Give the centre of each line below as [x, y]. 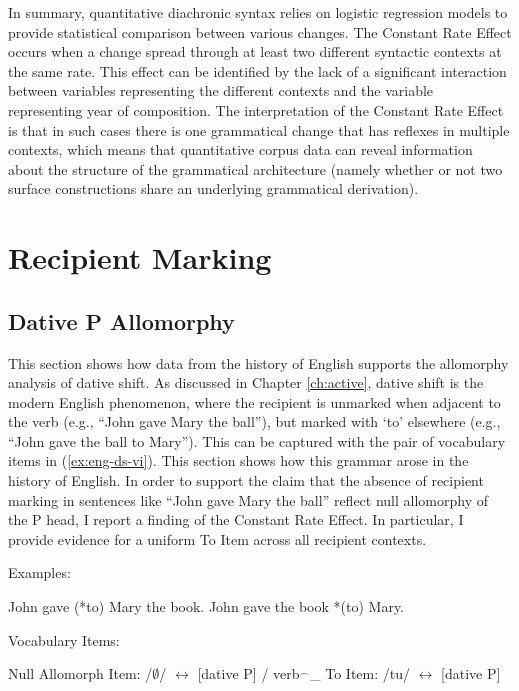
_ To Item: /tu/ [360, 673]
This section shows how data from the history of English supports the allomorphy [258, 362]
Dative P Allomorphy [121, 320]
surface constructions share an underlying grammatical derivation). [213, 188]
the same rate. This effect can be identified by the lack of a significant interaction [257, 70]
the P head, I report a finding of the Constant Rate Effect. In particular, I [236, 519]
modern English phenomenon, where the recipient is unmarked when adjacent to [254, 401]
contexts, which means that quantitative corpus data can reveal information [240, 149]
